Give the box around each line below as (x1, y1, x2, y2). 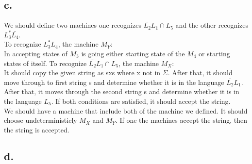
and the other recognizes (175, 20, 249, 30)
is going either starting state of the (81, 48, 185, 58)
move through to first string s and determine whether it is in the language (4, 77, 224, 87)
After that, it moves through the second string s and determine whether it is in (4, 86, 239, 97)
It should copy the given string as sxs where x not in (4, 67, 161, 78)
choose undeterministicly (4, 115, 77, 125)
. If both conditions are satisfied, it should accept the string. (51, 96, 231, 106)
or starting (199, 48, 230, 58)
